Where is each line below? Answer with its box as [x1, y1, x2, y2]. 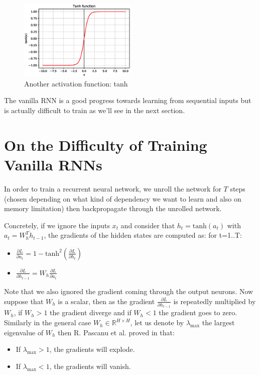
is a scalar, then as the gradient [58, 296, 155, 306]
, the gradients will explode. [49, 344, 135, 354]
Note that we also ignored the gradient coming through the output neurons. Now [4, 286, 253, 296]
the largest [202, 317, 235, 328]
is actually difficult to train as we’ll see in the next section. [4, 105, 185, 116]
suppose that [4, 296, 44, 306]
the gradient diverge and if [50, 307, 132, 318]
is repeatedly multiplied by [173, 296, 256, 306]
